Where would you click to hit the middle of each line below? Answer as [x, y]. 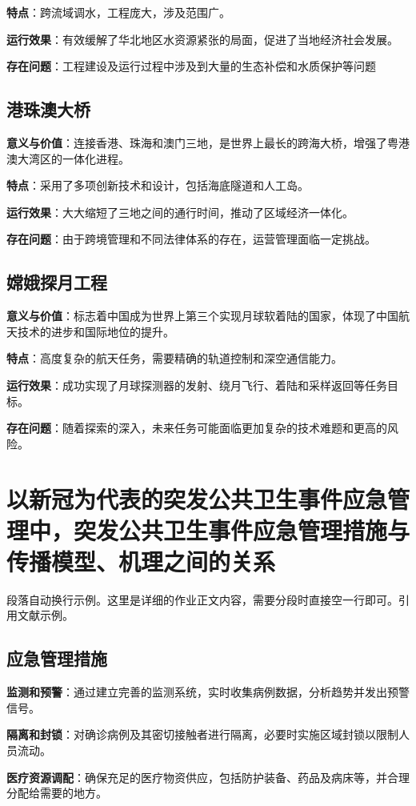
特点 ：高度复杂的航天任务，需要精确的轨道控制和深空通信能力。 [174, 358]
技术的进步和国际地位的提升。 [96, 331]
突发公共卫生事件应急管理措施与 [242, 529]
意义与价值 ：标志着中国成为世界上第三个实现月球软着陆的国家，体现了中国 [202, 316]
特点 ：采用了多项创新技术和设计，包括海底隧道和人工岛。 [158, 185]
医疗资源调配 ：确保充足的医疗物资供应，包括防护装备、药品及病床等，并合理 [208, 777]
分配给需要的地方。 [57, 793]
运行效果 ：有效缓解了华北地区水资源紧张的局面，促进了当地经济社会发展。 [202, 39]
